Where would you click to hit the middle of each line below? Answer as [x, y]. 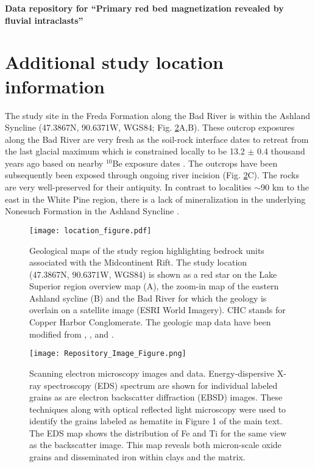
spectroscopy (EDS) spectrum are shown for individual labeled [161, 385]
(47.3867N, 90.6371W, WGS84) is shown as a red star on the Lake [153, 274]
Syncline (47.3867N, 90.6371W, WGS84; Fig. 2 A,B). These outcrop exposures [150, 127]
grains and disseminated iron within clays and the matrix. [137, 457]
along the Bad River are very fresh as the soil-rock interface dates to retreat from [157, 139]
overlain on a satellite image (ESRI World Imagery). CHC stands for [157, 310]
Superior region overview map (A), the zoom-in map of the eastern [154, 286]
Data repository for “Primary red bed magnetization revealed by [144, 8]
